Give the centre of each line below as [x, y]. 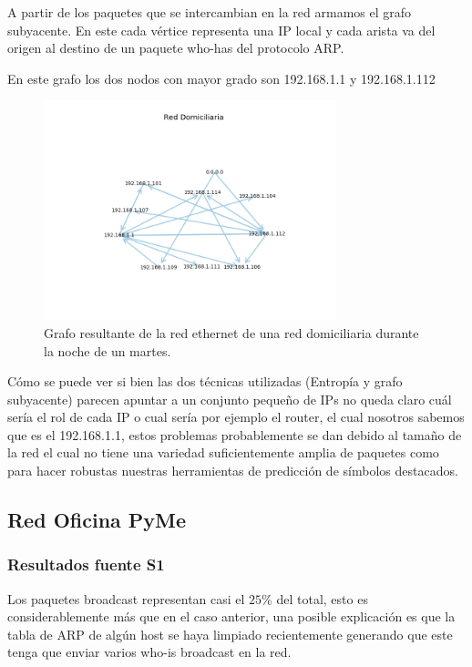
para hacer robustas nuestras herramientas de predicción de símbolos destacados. [233, 471]
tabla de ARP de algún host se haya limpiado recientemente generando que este [230, 634]
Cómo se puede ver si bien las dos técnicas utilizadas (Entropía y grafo [205, 381]
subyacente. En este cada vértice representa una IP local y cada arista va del [221, 30]
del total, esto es [322, 598]
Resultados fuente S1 [86, 564]
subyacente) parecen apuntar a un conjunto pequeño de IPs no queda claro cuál [230, 399]
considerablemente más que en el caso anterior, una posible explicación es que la [231, 616]
